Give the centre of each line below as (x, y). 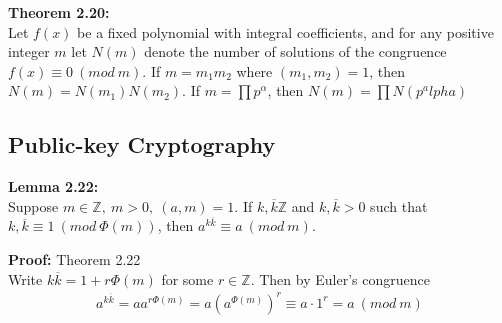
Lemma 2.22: (53, 186)
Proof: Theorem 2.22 (74, 258)
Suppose (33, 205)
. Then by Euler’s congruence (340, 278)
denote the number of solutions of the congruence (295, 51)
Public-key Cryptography (142, 144)
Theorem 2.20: (59, 12)
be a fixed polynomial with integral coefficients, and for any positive (285, 31)
